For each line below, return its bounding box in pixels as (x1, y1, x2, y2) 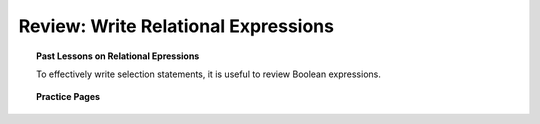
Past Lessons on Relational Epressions (36, 50, 200, 62)
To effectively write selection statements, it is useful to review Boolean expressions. (36, 68, 382, 80)
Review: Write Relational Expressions (18, 15, 335, 37)
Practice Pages (36, 91, 100, 103)
